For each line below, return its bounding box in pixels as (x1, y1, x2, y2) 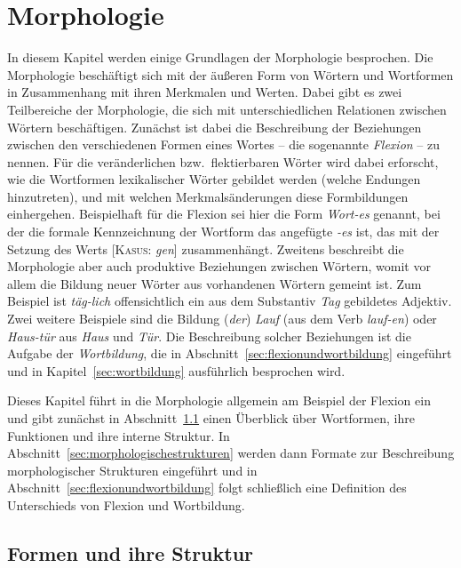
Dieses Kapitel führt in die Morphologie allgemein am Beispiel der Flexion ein (7, 391, 431, 410)
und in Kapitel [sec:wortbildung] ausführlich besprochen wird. (7, 361, 346, 380)
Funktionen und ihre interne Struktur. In (7, 426, 230, 444)
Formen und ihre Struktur (7, 539, 254, 566)
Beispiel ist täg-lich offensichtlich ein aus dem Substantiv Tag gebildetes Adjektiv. (7, 292, 452, 310)
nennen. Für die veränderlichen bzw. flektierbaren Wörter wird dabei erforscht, (7, 152, 439, 171)
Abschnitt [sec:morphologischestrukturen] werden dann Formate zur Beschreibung (7, 444, 455, 462)
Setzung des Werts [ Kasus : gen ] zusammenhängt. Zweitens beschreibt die (7, 239, 404, 258)
